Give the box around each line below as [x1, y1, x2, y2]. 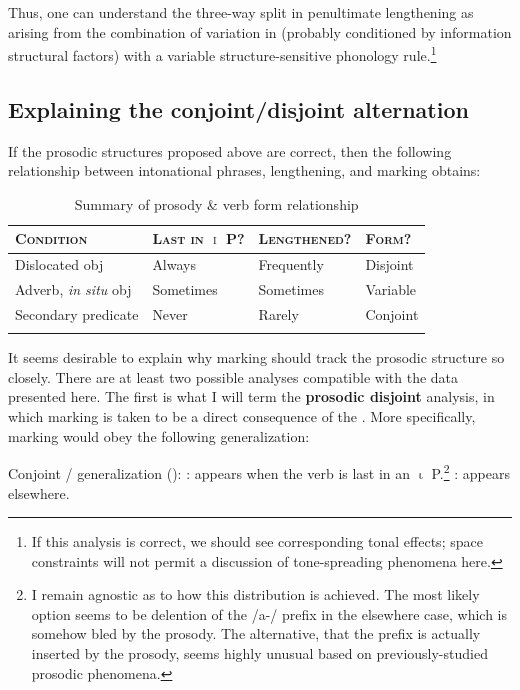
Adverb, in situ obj [15, 279, 132, 300]
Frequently [258, 254, 324, 275]
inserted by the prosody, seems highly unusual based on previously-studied [31, 643, 488, 664]
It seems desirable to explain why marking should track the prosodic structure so [8, 347, 505, 368]
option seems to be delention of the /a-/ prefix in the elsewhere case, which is [31, 603, 508, 624]
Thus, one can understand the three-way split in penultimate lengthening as [8, 2, 474, 22]
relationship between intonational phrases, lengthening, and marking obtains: [8, 160, 481, 181]
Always [152, 254, 196, 275]
